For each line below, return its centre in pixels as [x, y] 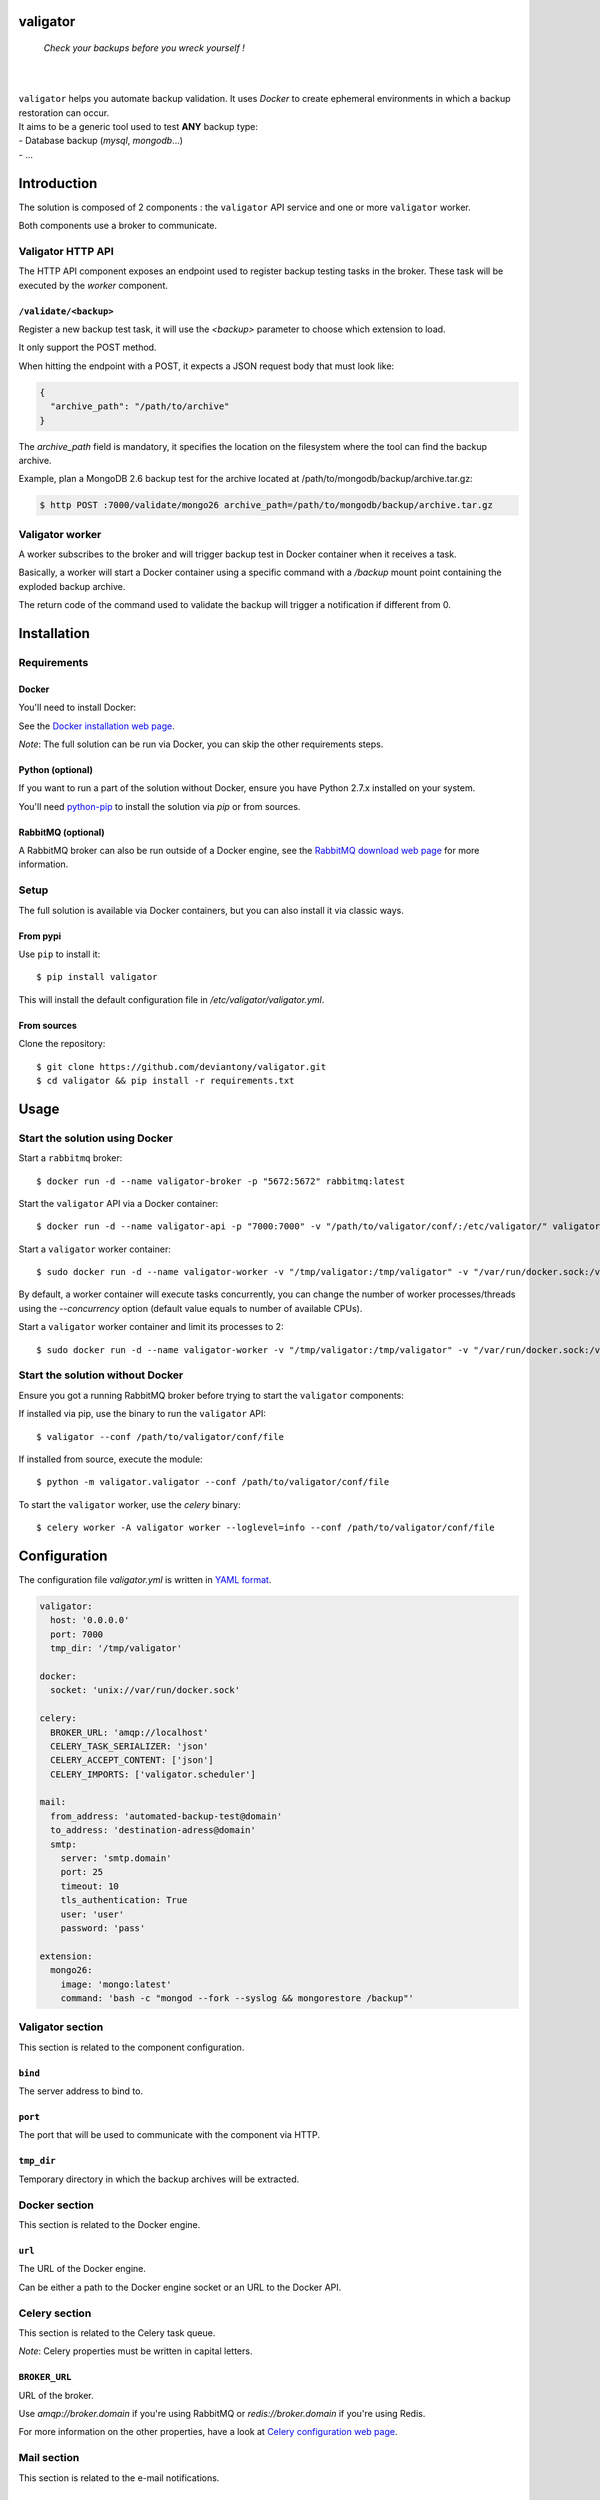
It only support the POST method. [87, 347]
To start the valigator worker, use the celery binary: [129, 1504]
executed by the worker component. [93, 285]
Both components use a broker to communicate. [118, 226]
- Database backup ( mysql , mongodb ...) [101, 141]
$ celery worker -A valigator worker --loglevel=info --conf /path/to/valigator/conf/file [265, 1528]
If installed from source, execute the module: [111, 1459]
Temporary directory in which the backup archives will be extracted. [159, 2179]
